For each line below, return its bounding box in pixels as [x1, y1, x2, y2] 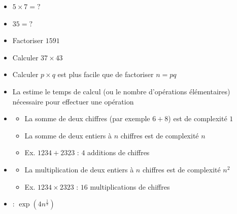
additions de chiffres [87, 147, 150, 158]
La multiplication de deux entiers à [24, 164, 134, 174]
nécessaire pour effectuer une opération [12, 96, 134, 106]
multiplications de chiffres [90, 181, 170, 192]
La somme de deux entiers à [24, 130, 112, 140]
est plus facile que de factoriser [57, 69, 154, 80]
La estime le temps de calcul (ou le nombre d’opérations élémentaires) [12, 86, 230, 96]
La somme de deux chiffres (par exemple [24, 113, 150, 124]
